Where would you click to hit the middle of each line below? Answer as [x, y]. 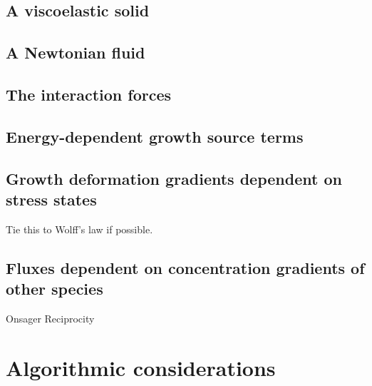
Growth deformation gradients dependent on [174, 178]
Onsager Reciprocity [50, 318]
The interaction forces [89, 94]
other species [55, 289]
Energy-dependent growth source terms [155, 136]
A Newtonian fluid [76, 52]
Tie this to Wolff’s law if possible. [79, 229]
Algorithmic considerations [141, 367]
